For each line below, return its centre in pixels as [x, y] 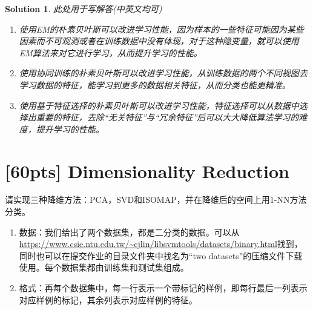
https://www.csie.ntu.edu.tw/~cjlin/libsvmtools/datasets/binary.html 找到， [161, 244]
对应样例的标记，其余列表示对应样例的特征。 [108, 299]
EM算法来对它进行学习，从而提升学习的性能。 [110, 52]
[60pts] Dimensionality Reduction [147, 170]
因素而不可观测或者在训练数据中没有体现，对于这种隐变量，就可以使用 [159, 41]
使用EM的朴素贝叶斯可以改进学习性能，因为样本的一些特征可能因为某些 [161, 29]
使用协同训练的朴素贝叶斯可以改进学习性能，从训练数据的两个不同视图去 [163, 73]
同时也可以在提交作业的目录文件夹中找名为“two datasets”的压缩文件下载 [161, 255]
